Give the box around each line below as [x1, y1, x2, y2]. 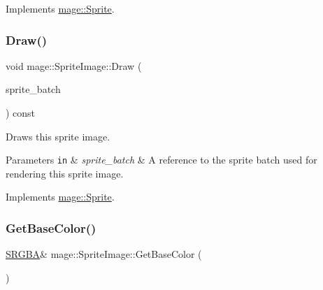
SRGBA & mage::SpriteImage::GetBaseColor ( [6, 247, 202, 261]
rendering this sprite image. [6, 166, 124, 180]
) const [6, 106, 36, 119]
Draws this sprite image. [6, 129, 110, 143]
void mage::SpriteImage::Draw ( [6, 58, 142, 73]
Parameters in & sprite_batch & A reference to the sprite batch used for [6, 152, 317, 167]
